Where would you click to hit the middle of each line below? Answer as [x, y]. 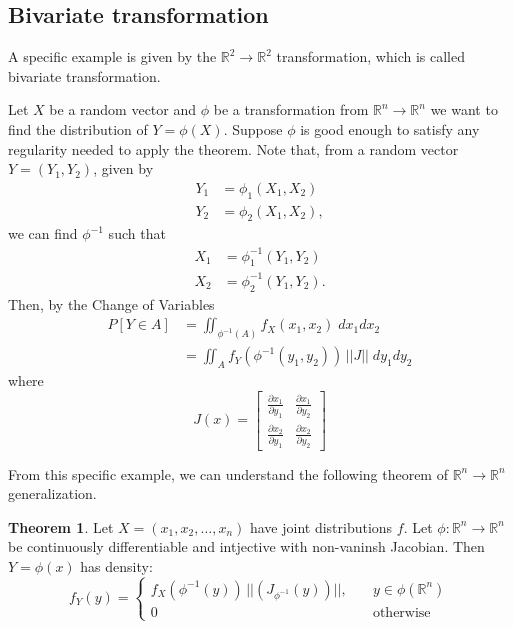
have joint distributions [321, 526]
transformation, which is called [370, 56]
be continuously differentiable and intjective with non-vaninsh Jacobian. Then [246, 546]
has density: [116, 565]
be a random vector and [123, 109]
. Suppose [253, 128]
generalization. [52, 493]
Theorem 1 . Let [61, 526]
